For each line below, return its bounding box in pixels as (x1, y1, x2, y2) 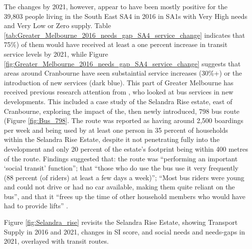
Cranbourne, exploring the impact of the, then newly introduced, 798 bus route (4, 106, 240, 116)
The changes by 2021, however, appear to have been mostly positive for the (4, 1, 228, 11)
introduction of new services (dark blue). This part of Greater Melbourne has (4, 77, 234, 87)
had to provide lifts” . (4, 201, 68, 211)
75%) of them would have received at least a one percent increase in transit (4, 39, 228, 49)
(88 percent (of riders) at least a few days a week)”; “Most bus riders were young (4, 172, 245, 182)
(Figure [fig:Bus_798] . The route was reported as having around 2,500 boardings (4, 115, 244, 125)
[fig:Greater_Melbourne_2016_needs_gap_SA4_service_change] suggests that (4, 58, 241, 68)
